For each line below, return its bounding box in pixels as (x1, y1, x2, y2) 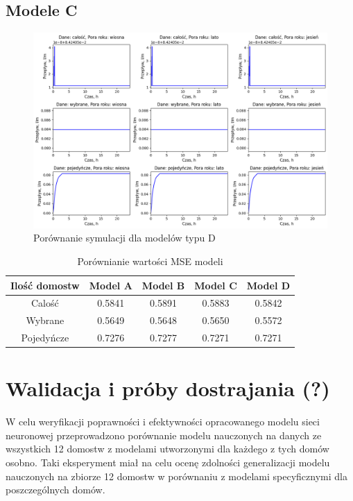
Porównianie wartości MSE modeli (77, 253, 223, 268)
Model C (194, 278, 237, 292)
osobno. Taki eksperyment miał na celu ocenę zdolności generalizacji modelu (6, 455, 330, 470)
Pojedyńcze (21, 330, 69, 345)
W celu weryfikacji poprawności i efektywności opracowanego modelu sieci (6, 414, 320, 429)
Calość (31, 296, 59, 310)
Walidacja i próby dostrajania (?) (6, 374, 330, 402)
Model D (246, 278, 291, 292)
